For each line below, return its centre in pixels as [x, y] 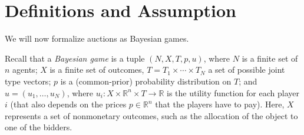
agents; [25, 70]
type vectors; [28, 81]
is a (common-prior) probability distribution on [146, 81]
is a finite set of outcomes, [97, 70]
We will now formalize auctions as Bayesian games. [97, 38]
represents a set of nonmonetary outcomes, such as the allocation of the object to [151, 115]
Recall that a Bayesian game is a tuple [75, 58]
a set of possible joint [247, 70]
